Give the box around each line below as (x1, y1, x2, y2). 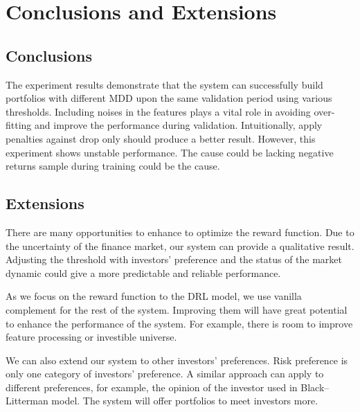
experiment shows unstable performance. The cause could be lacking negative (6, 145, 334, 159)
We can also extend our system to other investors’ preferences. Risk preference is (6, 352, 348, 367)
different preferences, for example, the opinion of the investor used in (6, 379, 298, 394)
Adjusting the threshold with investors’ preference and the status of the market (6, 252, 342, 267)
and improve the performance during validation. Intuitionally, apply (35, 118, 323, 132)
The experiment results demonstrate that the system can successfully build (6, 77, 323, 91)
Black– (300, 379, 330, 394)
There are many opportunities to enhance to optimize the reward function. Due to (6, 224, 354, 239)
